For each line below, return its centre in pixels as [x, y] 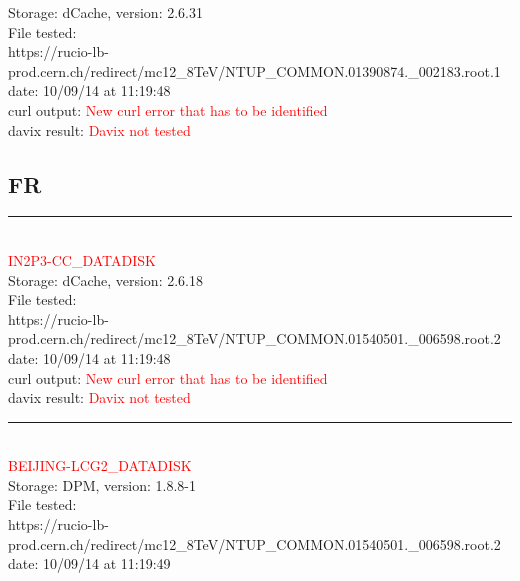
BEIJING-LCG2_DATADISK [100, 465]
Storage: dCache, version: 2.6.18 [105, 279]
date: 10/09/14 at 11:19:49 [89, 563]
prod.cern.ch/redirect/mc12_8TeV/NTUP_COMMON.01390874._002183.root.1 [254, 70]
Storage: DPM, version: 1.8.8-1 [102, 484]
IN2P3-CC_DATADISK [82, 259]
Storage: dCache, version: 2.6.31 [105, 12]
